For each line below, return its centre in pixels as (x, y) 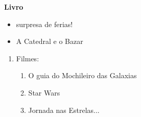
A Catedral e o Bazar (50, 41)
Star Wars (44, 92)
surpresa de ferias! (44, 24)
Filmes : (28, 58)
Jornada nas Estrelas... (64, 110)
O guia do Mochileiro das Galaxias (83, 75)
